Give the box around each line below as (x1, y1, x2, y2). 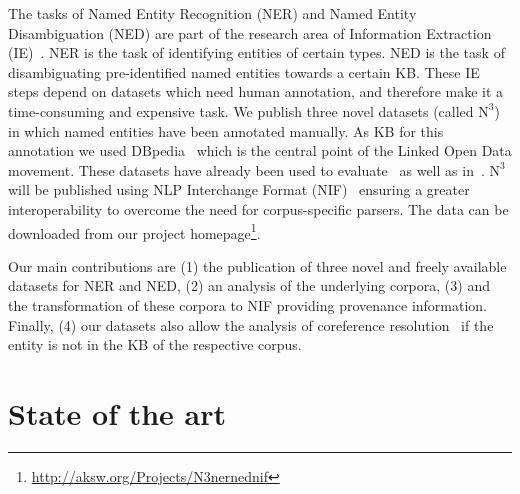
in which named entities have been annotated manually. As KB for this (8, 120, 444, 141)
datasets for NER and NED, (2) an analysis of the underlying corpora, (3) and (8, 275, 490, 296)
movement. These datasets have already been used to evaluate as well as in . (8, 159, 485, 180)
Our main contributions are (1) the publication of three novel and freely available (8, 255, 507, 276)
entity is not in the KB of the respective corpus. (8, 334, 302, 355)
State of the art (8, 392, 227, 433)
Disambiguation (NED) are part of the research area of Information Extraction (8, 22, 492, 43)
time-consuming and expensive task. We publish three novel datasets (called (8, 100, 474, 121)
